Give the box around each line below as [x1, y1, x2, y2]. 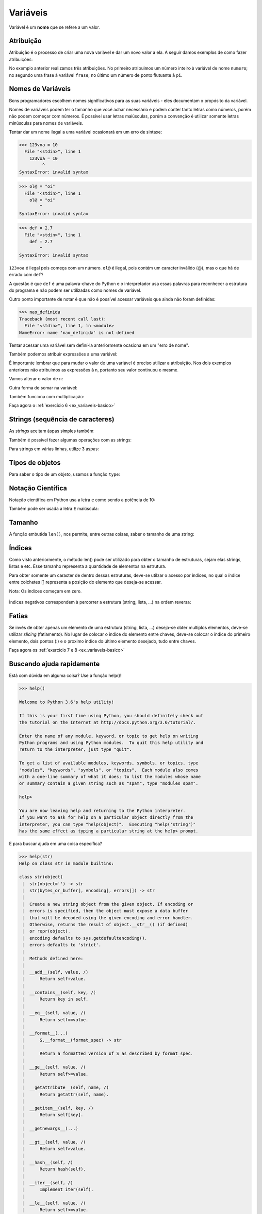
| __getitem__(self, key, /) [22, 1105, 94, 1111]
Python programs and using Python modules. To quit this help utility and [19, 740, 204, 745]
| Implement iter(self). [22, 1187, 94, 1192]
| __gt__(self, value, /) [22, 1139, 86, 1145]
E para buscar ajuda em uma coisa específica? [9, 841, 102, 847]
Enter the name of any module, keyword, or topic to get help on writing [19, 733, 198, 739]
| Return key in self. [22, 996, 89, 1002]
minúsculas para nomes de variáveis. [9, 120, 83, 126]
